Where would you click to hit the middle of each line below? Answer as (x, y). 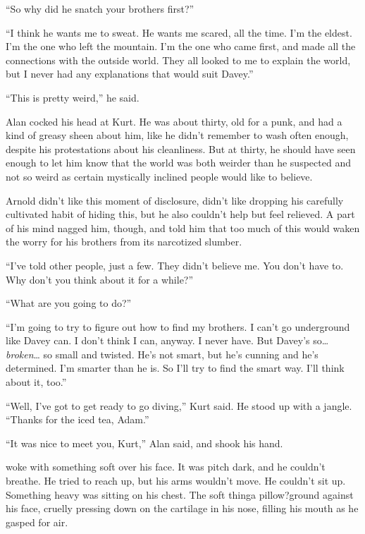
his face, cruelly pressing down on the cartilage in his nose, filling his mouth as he (182, 508)
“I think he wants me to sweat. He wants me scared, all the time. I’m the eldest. (179, 32)
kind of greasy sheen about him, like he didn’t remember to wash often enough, (177, 135)
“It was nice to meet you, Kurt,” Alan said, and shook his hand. (144, 443)
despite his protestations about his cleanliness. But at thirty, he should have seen (181, 148)
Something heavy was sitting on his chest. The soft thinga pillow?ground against (180, 494)
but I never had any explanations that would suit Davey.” (130, 74)
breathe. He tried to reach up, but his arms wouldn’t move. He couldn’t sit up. (176, 481)
